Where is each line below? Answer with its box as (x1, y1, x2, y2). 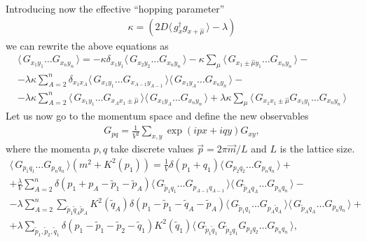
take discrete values (110, 141, 194, 156)
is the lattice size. (279, 141, 355, 156)
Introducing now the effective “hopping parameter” (6, 1, 225, 15)
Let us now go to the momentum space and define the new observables (6, 108, 309, 123)
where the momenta (6, 141, 90, 156)
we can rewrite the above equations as (6, 38, 169, 52)
